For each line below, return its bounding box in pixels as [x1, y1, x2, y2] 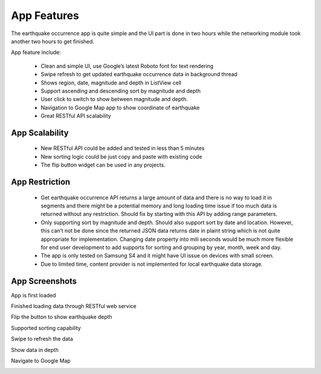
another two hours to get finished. [11, 37, 95, 45]
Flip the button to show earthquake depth [11, 313, 112, 320]
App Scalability [11, 128, 69, 138]
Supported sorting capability [11, 324, 81, 331]
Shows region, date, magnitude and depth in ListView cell [40, 79, 181, 86]
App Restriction [11, 177, 71, 187]
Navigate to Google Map [11, 357, 71, 364]
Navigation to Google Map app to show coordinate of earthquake [40, 104, 200, 111]
